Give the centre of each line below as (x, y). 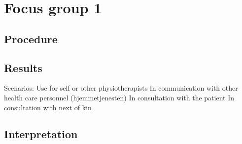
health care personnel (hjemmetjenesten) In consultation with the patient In (119, 97)
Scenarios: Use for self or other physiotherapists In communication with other (121, 88)
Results (23, 67)
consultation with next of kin (48, 107)
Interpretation (41, 133)
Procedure (31, 38)
